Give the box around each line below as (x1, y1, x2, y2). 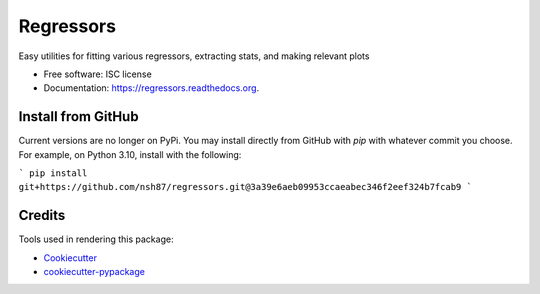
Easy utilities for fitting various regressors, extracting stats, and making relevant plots (18, 50, 370, 62)
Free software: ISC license (43, 68, 152, 80)
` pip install (18, 168, 88, 179)
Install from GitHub (18, 108, 139, 125)
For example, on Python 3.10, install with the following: (18, 148, 242, 160)
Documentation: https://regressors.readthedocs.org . (43, 82, 260, 94)
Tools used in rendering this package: (18, 233, 174, 245)
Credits (18, 207, 66, 224)
